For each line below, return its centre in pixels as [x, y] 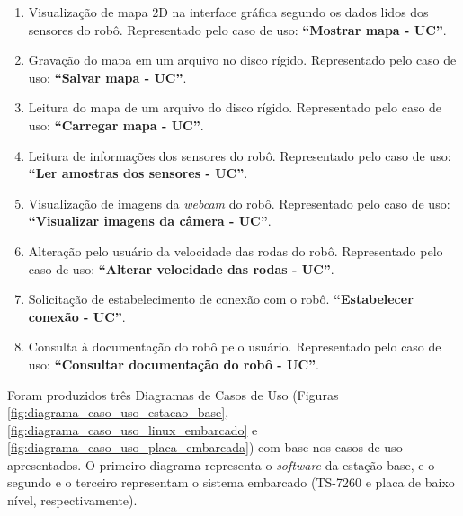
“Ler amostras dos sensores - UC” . [138, 173]
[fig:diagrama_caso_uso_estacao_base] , [118, 412]
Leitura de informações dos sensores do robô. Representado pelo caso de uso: [240, 155]
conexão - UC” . [77, 316]
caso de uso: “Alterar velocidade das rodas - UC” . [181, 268]
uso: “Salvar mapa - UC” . [107, 77]
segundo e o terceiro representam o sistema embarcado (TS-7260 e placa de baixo [231, 482]
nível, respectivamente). [72, 500]
